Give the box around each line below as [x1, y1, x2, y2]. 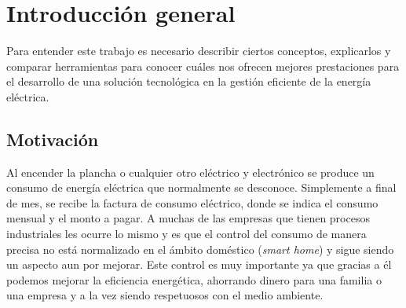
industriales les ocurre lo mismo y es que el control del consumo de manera [6, 225, 367, 242]
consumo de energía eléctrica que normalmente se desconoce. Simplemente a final [6, 179, 397, 196]
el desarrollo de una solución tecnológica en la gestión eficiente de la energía [6, 73, 371, 90]
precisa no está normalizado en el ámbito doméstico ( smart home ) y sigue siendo [6, 240, 394, 257]
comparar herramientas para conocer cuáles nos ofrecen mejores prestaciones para [6, 57, 400, 74]
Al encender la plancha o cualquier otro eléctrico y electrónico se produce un [6, 163, 375, 180]
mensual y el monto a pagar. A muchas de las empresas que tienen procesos [6, 210, 370, 226]
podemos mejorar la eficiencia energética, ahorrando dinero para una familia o [6, 271, 382, 288]
